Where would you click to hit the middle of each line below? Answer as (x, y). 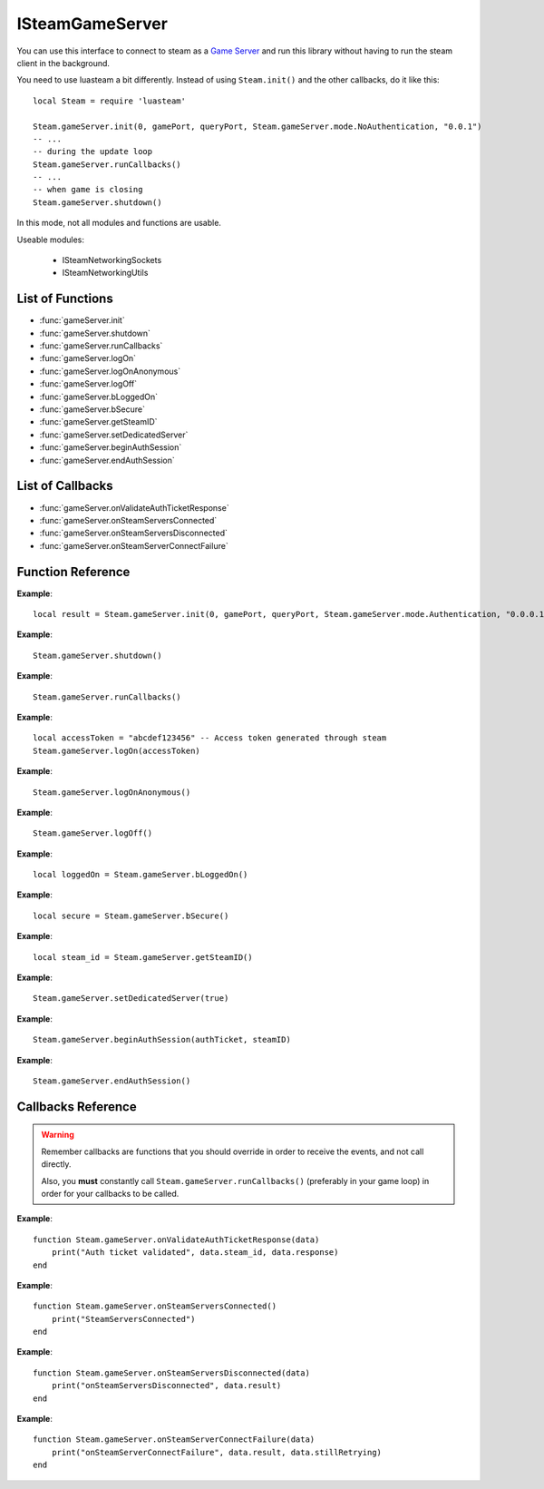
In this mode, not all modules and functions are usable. (119, 223)
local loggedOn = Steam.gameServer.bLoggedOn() (141, 875)
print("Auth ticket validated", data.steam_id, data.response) (195, 1253)
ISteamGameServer (92, 24)
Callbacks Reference (77, 1107)
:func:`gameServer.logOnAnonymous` (110, 371)
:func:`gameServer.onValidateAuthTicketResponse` (135, 507)
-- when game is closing (88, 190)
